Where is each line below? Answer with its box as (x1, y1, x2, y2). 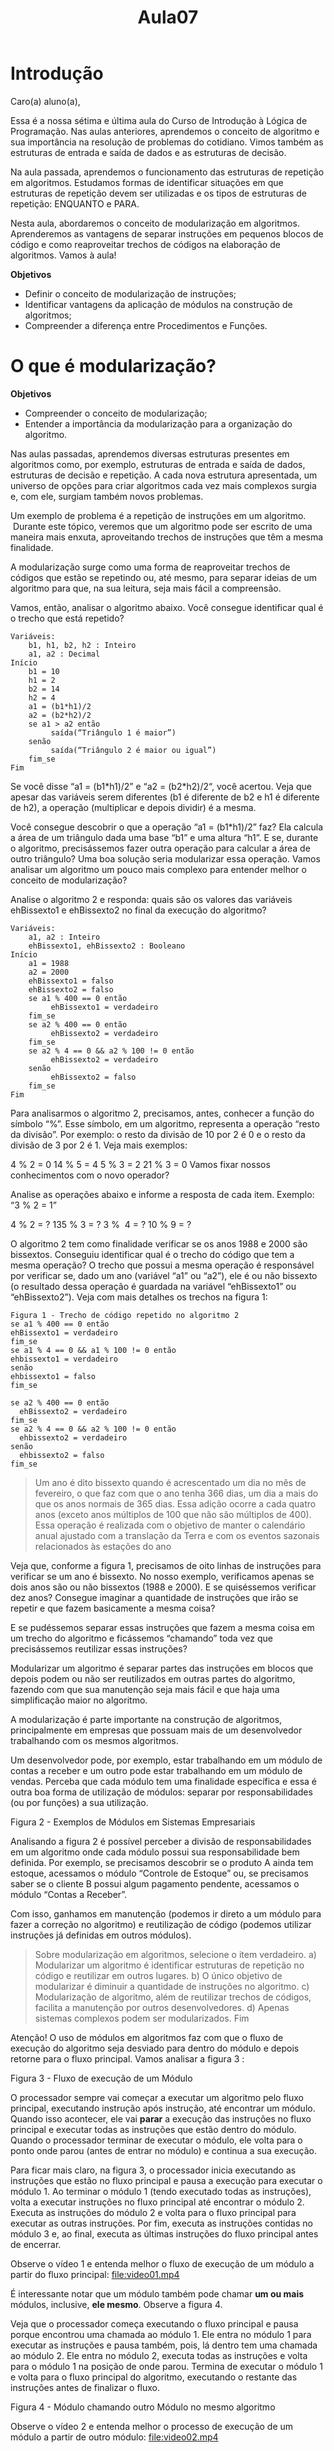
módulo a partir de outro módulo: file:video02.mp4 (10, 2431, 219, 2443)
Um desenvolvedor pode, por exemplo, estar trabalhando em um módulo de (10, 1754, 323, 1766)
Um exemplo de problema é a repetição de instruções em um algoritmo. (10, 509, 307, 521)
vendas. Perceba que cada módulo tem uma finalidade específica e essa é (10, 1775, 318, 1787)
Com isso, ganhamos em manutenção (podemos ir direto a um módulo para (10, 1907, 322, 1920)
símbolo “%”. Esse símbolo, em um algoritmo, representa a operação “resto (10, 1117, 320, 1130)
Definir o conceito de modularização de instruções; (24, 287, 237, 300)
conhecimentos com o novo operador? (10, 1169, 170, 1181)
